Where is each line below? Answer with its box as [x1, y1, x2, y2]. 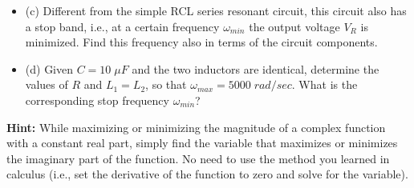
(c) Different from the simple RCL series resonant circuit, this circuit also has [25, 2, 407, 18]
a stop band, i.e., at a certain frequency [25, 18, 220, 34]
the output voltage [249, 18, 340, 34]
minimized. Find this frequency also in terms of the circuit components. [25, 34, 378, 50]
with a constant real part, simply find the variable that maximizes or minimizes [6, 134, 398, 151]
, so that [145, 76, 187, 93]
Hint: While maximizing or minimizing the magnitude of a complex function [6, 118, 386, 135]
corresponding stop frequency [25, 91, 169, 108]
